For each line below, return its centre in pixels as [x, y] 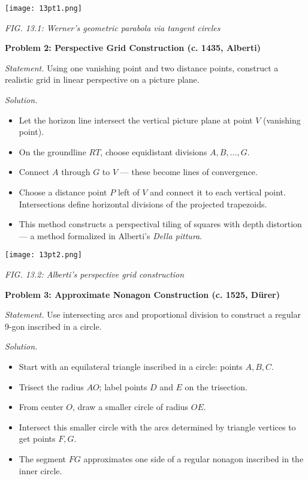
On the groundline [52, 151]
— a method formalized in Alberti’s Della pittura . [111, 235]
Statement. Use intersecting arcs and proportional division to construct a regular [153, 314]
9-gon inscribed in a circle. [53, 326]
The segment [43, 458]
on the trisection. [216, 386]
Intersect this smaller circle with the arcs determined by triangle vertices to [157, 427]
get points [37, 439]
